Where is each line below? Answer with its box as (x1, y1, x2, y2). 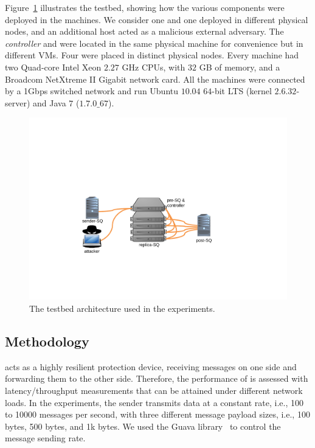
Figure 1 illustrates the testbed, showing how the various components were (5, 1, 285, 13)
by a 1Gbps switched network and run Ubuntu (5, 84, 179, 97)
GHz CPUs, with (122, 60, 185, 73)
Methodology (5, 331, 89, 350)
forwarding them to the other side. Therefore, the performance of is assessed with (5, 372, 308, 385)
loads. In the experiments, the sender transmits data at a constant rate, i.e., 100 (5, 396, 303, 408)
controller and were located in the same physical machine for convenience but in (5, 36, 303, 49)
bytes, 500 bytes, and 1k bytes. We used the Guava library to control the (5, 419, 281, 432)
